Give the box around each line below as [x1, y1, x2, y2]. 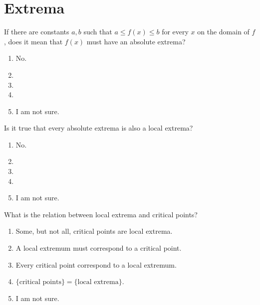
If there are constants [4, 26, 69, 37]
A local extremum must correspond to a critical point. [15, 243, 182, 253]
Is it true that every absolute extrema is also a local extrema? [4, 123, 193, 133]
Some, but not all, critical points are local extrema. [15, 226, 173, 236]
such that [83, 26, 112, 37]
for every [162, 26, 189, 37]
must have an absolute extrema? [86, 36, 186, 46]
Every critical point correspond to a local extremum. [15, 259, 177, 270]
